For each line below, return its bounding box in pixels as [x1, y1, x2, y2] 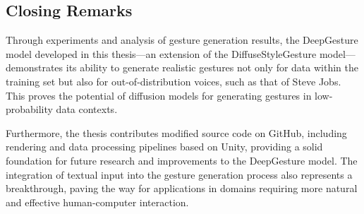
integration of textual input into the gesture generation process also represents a [6, 167, 353, 182]
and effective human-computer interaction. [6, 194, 189, 209]
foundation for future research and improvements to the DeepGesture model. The [6, 153, 358, 167]
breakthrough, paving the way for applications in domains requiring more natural [6, 181, 358, 196]
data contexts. [56, 102, 118, 117]
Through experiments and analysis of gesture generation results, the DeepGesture [6, 32, 358, 47]
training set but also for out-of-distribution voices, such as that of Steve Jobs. [6, 73, 341, 88]
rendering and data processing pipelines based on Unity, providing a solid [6, 139, 323, 154]
